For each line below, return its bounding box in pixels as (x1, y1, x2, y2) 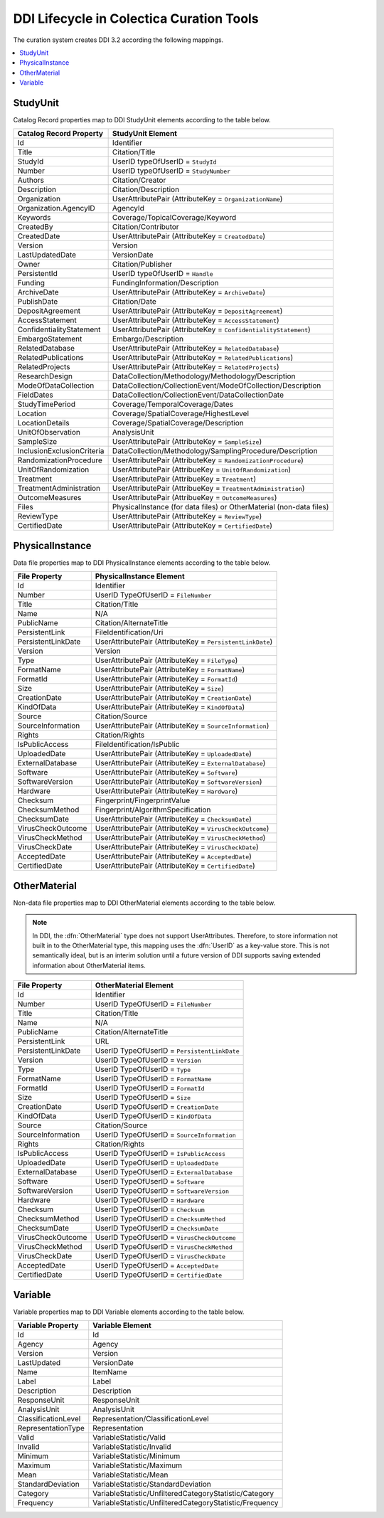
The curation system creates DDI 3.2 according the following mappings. (13, 36, 224, 44)
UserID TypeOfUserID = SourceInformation (95, 1130, 236, 1140)
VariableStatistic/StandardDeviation (92, 1480, 211, 1490)
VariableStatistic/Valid (92, 1433, 166, 1443)
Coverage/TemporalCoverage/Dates (112, 399, 234, 409)
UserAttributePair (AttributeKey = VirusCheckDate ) (95, 842, 259, 852)
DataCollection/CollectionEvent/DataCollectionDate (112, 390, 284, 400)
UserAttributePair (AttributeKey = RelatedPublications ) (112, 353, 294, 363)
